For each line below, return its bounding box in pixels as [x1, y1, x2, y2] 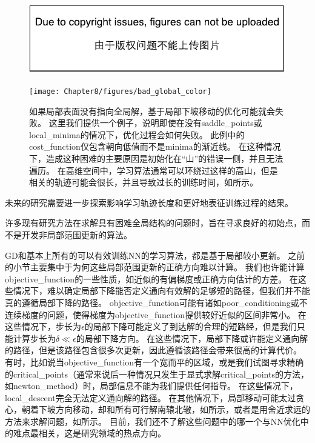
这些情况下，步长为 [5, 320, 81, 333]
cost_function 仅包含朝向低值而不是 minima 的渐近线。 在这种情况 [29, 140, 281, 153]
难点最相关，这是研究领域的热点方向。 [13, 427, 166, 439]
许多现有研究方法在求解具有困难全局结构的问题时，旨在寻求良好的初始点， [5, 216, 302, 229]
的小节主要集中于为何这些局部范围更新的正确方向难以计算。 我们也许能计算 [5, 261, 305, 273]
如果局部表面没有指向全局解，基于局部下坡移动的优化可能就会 [29, 104, 275, 117]
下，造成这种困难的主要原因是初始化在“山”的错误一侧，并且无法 [29, 152, 283, 164]
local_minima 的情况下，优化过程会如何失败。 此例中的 [29, 128, 245, 141]
